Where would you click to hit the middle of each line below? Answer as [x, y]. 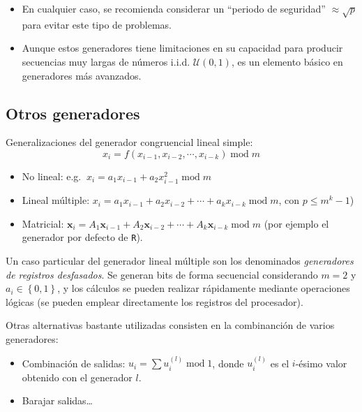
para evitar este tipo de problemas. [97, 24]
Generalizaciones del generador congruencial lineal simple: [129, 142]
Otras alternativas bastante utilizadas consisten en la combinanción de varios [170, 325]
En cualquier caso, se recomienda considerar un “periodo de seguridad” [174, 8]
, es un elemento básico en [287, 61]
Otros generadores [73, 113]
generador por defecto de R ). [82, 237]
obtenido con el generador [77, 377]
